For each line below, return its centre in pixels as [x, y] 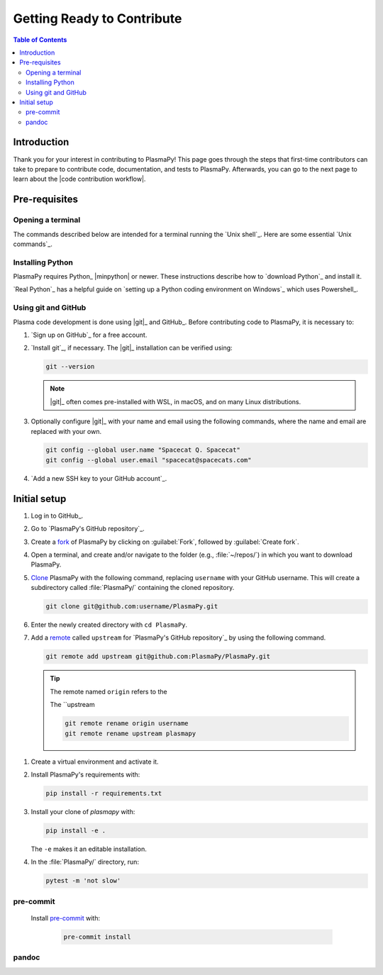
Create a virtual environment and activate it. [95, 762]
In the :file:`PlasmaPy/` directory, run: [85, 862]
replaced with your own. [66, 431]
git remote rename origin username [127, 724]
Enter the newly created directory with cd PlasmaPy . [109, 625]
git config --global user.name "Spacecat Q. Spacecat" [143, 450]
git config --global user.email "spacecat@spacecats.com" [149, 460]
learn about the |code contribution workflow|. [79, 179]
